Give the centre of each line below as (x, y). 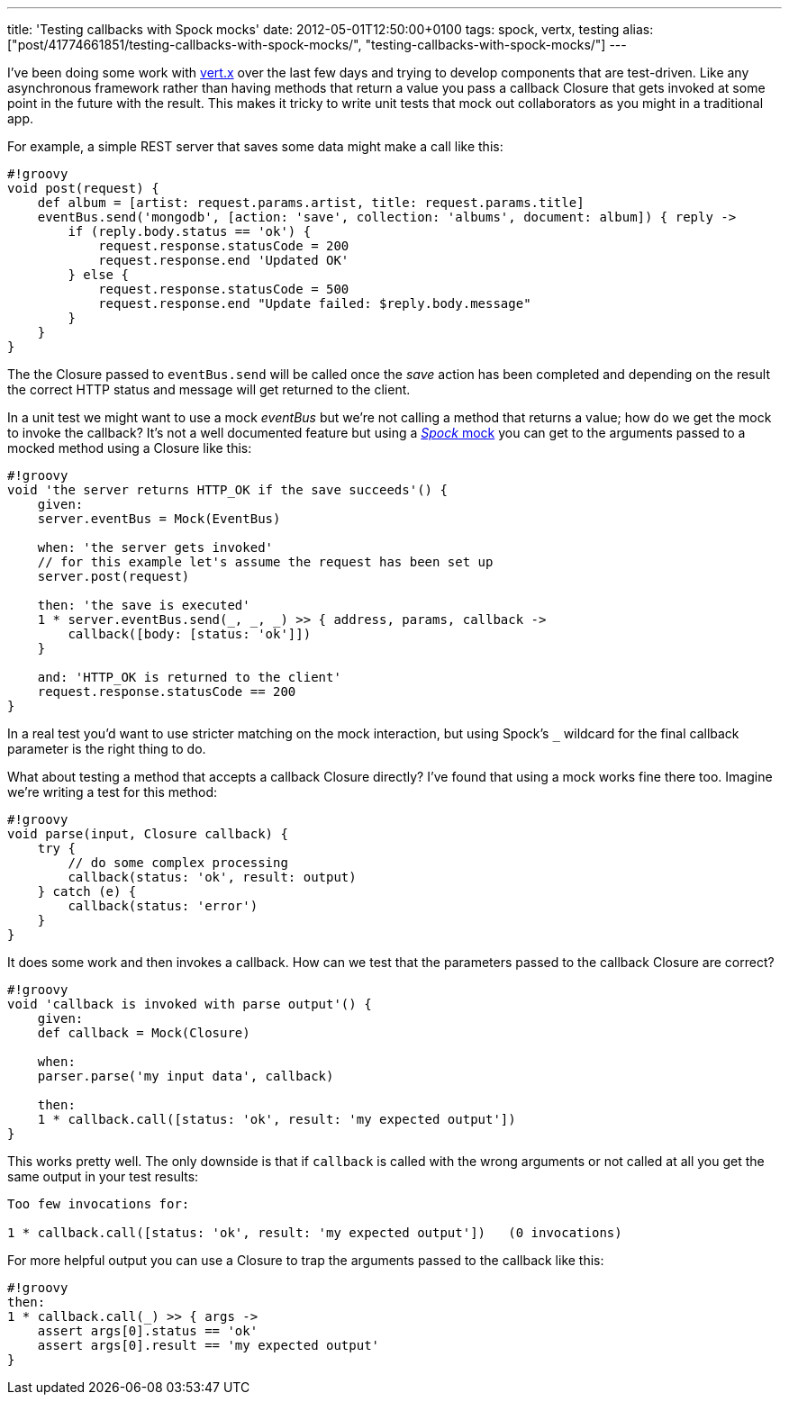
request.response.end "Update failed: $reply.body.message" (315, 303)
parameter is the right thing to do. (107, 749)
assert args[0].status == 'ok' (148, 1331)
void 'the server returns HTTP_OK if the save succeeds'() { (227, 490)
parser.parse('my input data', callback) (186, 1076)
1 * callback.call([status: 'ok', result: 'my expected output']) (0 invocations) (315, 1233)
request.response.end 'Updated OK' (224, 260)
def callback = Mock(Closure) (144, 1033)
